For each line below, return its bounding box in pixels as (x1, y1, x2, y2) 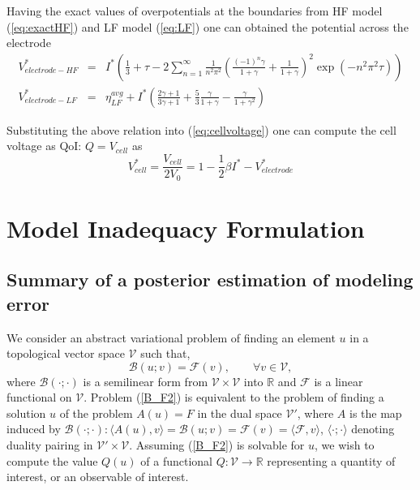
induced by (6, 420, 61, 437)
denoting (351, 420, 395, 437)
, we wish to (315, 436, 375, 453)
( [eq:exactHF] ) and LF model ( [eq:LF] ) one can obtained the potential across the (6, 18, 409, 35)
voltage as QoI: (6, 137, 82, 154)
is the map (349, 404, 402, 421)
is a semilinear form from (83, 372, 208, 389)
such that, (140, 345, 191, 362)
